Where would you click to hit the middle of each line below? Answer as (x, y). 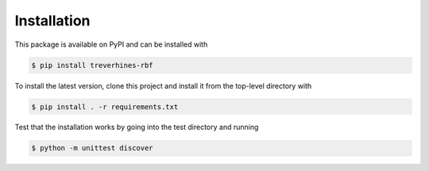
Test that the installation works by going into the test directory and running (137, 127)
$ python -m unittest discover (93, 148)
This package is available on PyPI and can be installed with (111, 44)
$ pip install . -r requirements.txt (105, 106)
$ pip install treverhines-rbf (93, 65)
